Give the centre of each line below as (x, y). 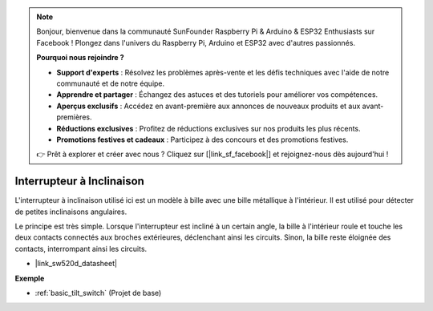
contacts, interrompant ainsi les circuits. (81, 248)
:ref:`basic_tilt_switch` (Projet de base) (98, 293)
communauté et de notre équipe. (111, 83)
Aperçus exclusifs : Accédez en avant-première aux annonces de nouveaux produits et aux (208, 106)
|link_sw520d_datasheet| (76, 264)
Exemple (30, 278)
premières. (74, 117)
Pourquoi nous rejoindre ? (80, 58)
